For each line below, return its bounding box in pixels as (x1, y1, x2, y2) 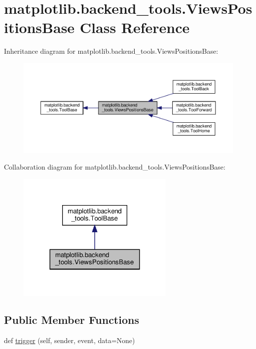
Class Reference (79, 17, 190, 37)
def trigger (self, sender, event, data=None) (4, 335, 135, 345)
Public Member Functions (4, 312, 139, 327)
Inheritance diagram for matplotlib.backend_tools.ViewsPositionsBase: (4, 46, 219, 56)
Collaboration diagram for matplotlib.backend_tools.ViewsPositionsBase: (4, 161, 225, 172)
